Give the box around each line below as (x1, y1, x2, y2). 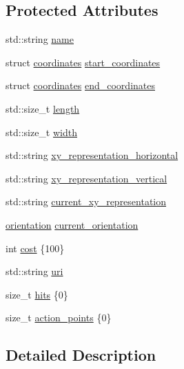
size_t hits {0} (6, 287, 68, 301)
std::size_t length (6, 101, 80, 115)
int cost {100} (6, 240, 65, 255)
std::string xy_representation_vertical (6, 171, 167, 185)
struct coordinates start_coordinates (6, 55, 161, 69)
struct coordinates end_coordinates (6, 78, 155, 93)
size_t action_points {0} (6, 310, 112, 325)
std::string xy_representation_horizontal (6, 148, 178, 162)
